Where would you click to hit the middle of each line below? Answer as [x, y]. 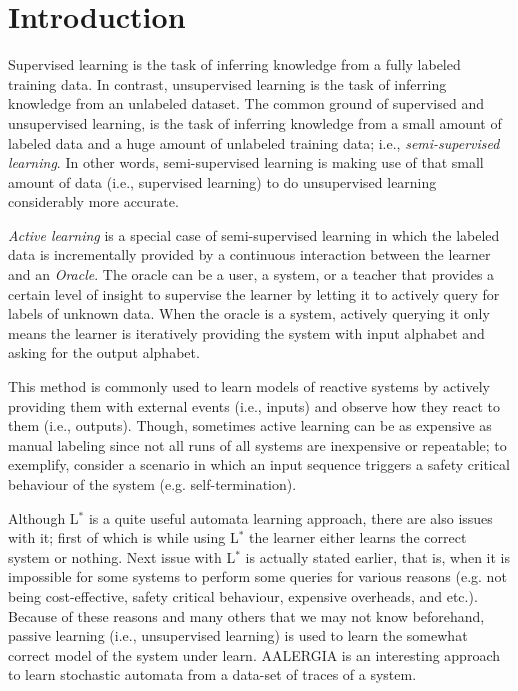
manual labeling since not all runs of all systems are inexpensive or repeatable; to [257, 444]
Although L [43, 517]
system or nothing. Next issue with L [122, 556]
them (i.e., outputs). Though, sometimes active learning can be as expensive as [250, 425]
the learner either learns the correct [358, 537]
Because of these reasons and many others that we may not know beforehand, [246, 615]
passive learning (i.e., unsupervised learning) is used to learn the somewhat [238, 635]
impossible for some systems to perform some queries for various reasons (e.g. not [257, 576]
